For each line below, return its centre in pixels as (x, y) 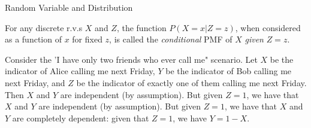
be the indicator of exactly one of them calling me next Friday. (191, 82)
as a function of (33, 39)
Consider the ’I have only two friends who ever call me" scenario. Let (131, 59)
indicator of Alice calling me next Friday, (80, 71)
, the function (141, 27)
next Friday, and (35, 82)
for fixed (87, 39)
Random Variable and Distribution (69, 7)
